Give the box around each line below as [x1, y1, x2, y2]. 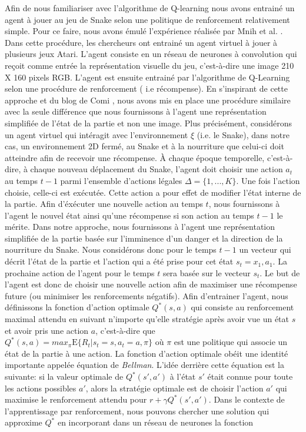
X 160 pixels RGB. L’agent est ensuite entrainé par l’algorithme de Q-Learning [5, 71, 290, 83]
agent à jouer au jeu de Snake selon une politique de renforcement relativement [5, 13, 290, 25]
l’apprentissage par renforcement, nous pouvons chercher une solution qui [5, 404, 270, 417]
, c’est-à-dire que [95, 324, 155, 336]
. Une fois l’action [236, 174, 300, 186]
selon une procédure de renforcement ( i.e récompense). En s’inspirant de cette [5, 82, 288, 95]
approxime [5, 416, 42, 428]
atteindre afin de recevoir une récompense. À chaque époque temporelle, [5, 151, 265, 163]
